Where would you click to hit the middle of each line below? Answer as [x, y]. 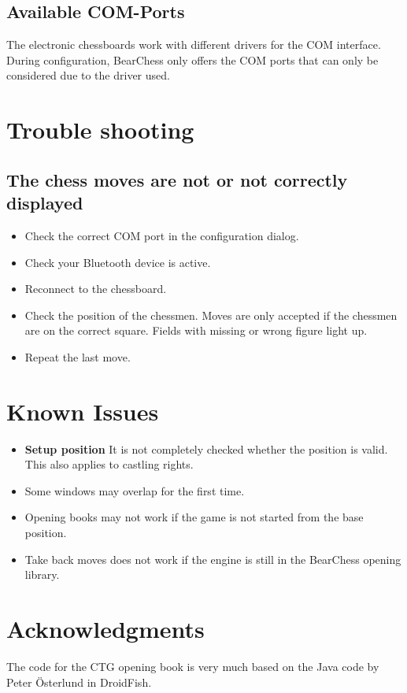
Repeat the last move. [78, 356]
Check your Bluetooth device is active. [118, 262]
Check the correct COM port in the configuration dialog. [162, 235]
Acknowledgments [105, 628]
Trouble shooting [100, 130]
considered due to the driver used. [88, 75]
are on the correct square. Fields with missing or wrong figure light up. [196, 330]
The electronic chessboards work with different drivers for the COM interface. [194, 44]
